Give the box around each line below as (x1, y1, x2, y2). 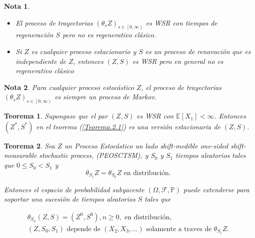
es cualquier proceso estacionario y (31, 46, 136, 57)
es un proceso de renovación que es (145, 46, 251, 57)
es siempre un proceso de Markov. (54, 91, 157, 102)
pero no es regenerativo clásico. (62, 30, 156, 40)
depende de (67, 225, 101, 233)
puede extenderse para (183, 184, 250, 194)
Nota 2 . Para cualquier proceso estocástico (4, 82, 134, 92)
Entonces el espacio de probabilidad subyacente (4, 184, 145, 194)
